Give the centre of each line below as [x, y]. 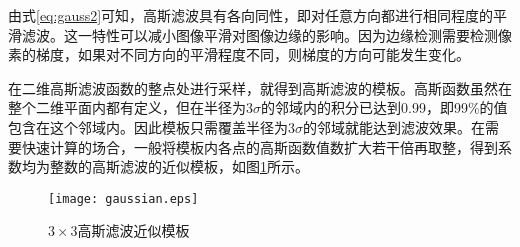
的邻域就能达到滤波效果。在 [394, 126]
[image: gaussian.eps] [123, 198]
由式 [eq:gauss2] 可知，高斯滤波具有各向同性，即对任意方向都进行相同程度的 [251, 15]
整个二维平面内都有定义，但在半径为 [127, 107]
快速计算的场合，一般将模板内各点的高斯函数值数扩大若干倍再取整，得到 [259, 146]
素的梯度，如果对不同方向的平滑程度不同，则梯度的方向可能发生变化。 [239, 54]
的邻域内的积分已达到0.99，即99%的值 [384, 107]
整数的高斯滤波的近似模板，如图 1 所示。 [179, 166]
